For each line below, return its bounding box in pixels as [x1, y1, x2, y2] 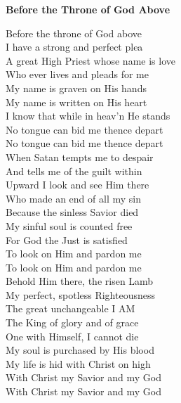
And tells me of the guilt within [6, 163, 142, 178]
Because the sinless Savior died [6, 205, 139, 219]
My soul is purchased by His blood [6, 343, 154, 357]
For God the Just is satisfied [6, 232, 128, 247]
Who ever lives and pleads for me [6, 67, 149, 82]
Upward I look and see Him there [6, 177, 149, 192]
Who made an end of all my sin [6, 191, 141, 205]
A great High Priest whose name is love [6, 53, 175, 68]
